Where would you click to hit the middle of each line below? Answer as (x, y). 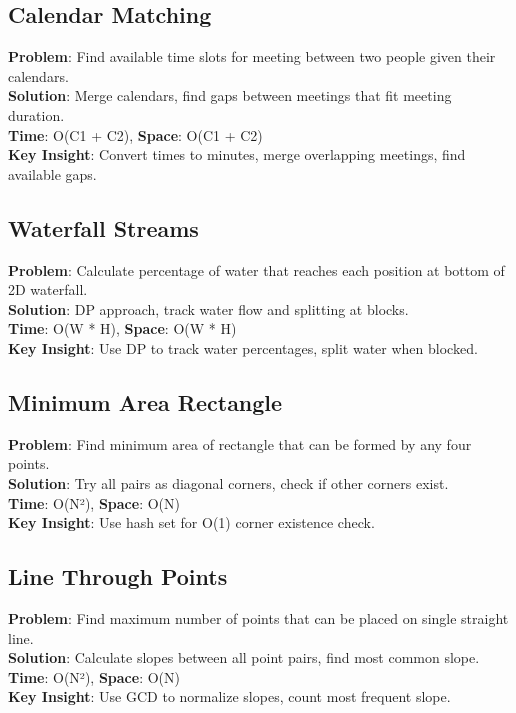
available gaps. (52, 173)
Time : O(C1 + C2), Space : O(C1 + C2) (135, 134)
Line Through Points (118, 576)
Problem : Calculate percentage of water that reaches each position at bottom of (256, 269)
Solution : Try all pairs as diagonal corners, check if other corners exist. (228, 482)
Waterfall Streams (103, 227)
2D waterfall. (48, 289)
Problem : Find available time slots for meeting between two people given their (252, 56)
